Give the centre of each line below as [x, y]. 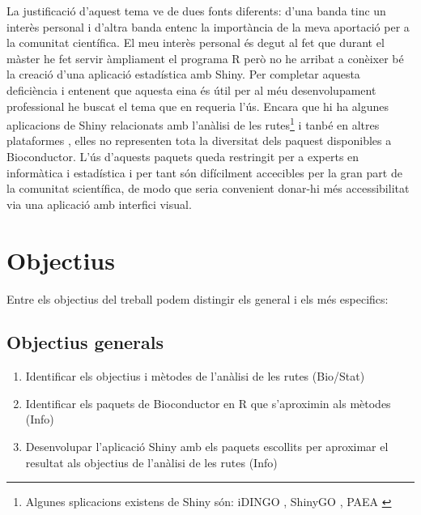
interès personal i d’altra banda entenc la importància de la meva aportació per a [208, 26]
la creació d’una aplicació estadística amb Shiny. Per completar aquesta [183, 74]
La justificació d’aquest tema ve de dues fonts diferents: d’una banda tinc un [196, 11]
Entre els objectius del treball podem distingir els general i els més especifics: [198, 298]
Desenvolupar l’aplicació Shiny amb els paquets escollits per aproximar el [207, 447]
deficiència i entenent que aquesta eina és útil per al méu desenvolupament [191, 89]
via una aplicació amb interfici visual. [99, 204]
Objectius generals [85, 342]
